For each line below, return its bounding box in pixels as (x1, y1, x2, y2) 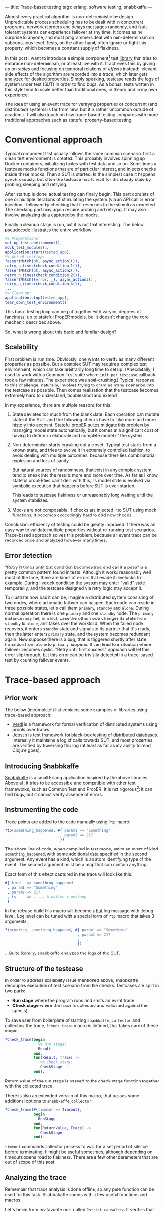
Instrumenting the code (5, 805, 78, 814)
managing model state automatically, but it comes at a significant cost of (12, 427, 159, 433)
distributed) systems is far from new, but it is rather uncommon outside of (5, 106, 154, 112)
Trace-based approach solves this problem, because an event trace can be (5, 532, 157, 538)
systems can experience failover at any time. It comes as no (22, 29, 143, 35)
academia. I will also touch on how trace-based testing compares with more (5, 111, 158, 117)
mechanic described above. (5, 319, 61, 325)
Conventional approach (5, 134, 103, 145)
